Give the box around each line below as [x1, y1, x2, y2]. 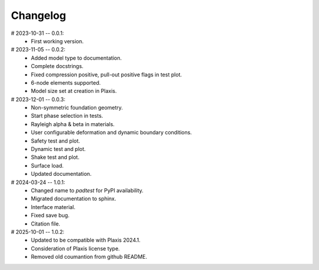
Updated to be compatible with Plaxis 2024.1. [31, 237, 141, 244]
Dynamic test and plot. [31, 146, 86, 153]
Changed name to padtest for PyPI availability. [31, 187, 144, 194]
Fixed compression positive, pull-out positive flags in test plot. [31, 71, 183, 78]
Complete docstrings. [31, 63, 84, 70]
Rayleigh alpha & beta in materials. [31, 120, 115, 127]
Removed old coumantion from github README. [31, 253, 148, 261]
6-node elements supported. [31, 79, 101, 86]
